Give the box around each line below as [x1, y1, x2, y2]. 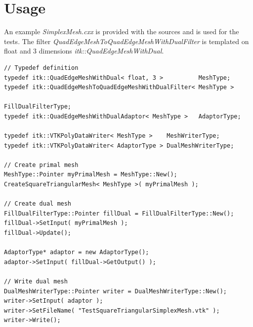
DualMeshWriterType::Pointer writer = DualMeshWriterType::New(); [4, 287, 227, 295]
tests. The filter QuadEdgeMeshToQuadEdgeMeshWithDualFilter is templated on [4, 36, 249, 46]
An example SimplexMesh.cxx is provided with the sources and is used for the [4, 26, 239, 37]
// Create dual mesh [4, 200, 72, 208]
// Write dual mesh [4, 277, 68, 285]
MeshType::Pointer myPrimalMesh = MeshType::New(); [4, 171, 177, 178]
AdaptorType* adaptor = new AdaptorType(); [4, 249, 149, 256]
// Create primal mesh [4, 161, 79, 168]
